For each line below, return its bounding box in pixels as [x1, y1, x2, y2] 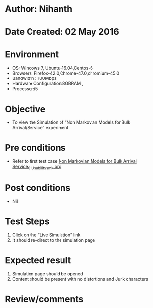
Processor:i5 [12, 86, 38, 92]
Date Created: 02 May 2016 [5, 26, 119, 38]
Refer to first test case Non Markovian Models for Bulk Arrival [12, 158, 137, 164]
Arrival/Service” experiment [12, 125, 69, 131]
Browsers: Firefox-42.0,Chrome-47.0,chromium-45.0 [12, 70, 120, 76]
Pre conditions [5, 142, 66, 154]
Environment [5, 48, 59, 60]
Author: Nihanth [5, 3, 73, 15]
